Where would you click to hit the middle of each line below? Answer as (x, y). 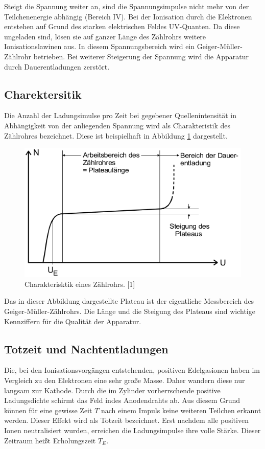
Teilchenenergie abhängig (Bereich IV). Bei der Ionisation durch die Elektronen (128, 16)
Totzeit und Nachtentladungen (86, 349)
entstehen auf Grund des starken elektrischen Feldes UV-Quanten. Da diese (122, 26)
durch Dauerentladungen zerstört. (57, 66)
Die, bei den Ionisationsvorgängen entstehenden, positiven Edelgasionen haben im (132, 370)
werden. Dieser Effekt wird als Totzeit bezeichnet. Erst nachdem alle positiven (126, 420)
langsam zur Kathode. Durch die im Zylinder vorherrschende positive (112, 390)
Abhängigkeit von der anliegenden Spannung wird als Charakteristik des (117, 125)
